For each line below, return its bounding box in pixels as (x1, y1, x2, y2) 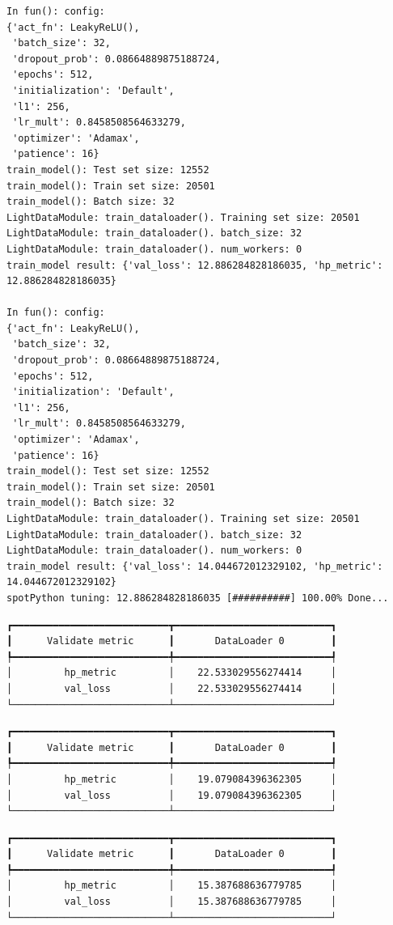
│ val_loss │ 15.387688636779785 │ (6, 896, 337, 908)
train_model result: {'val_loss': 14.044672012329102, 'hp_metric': (6, 560, 383, 572)
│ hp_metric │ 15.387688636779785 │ (6, 880, 337, 892)
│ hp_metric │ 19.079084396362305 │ (6, 773, 337, 785)
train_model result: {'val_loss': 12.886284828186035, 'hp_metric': (6, 259, 383, 271)
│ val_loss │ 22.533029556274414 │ (6, 682, 337, 694)
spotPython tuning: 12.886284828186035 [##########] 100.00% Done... (6, 592, 389, 604)
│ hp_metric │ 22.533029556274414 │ (6, 667, 337, 679)
